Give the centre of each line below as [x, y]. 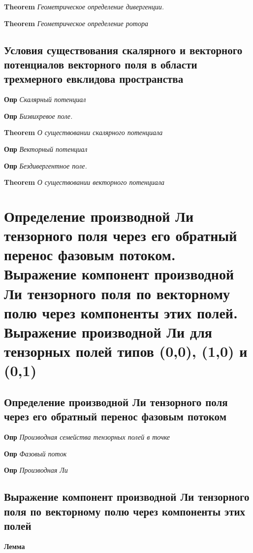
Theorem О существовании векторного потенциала [84, 182]
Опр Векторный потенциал [46, 149]
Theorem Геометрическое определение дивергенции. [84, 6]
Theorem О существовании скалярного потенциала [83, 132]
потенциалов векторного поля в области [101, 64]
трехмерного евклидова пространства [94, 79]
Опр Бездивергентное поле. [46, 165]
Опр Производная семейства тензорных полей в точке [87, 437]
